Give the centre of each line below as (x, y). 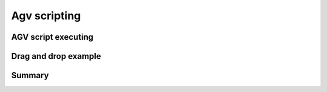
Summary (30, 75)
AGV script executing (52, 37)
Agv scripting (46, 16)
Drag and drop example (56, 56)
